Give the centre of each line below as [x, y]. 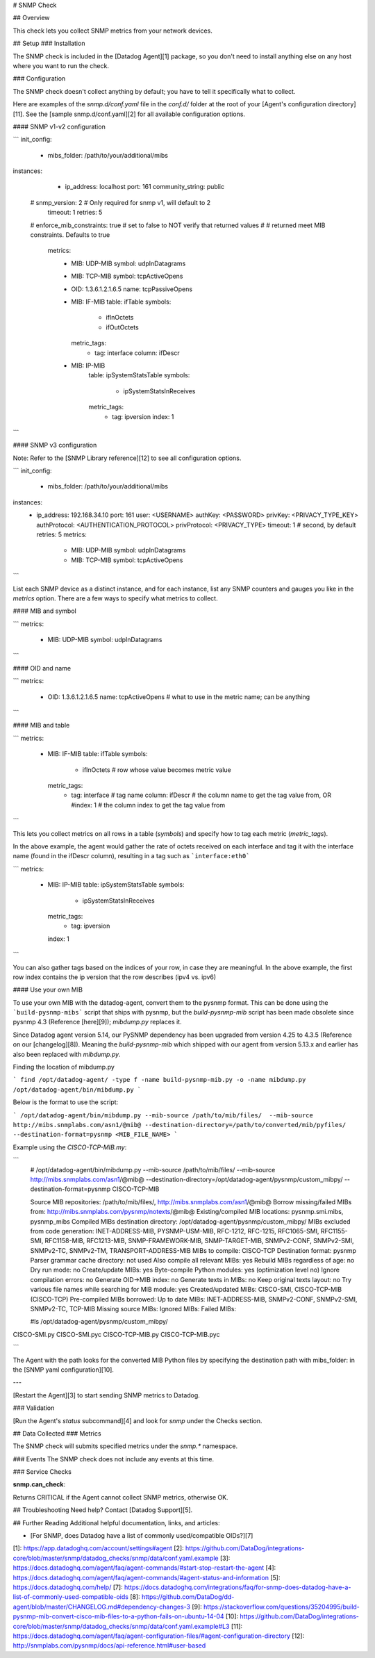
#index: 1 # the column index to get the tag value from [148, 805]
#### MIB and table [41, 725]
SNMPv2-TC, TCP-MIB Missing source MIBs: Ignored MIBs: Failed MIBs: [133, 1309]
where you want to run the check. [61, 65]
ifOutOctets [122, 327]
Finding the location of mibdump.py [64, 1067]
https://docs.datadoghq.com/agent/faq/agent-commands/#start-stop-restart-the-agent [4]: [144, 1568]
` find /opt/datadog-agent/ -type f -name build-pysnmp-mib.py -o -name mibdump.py [159, 1080]
